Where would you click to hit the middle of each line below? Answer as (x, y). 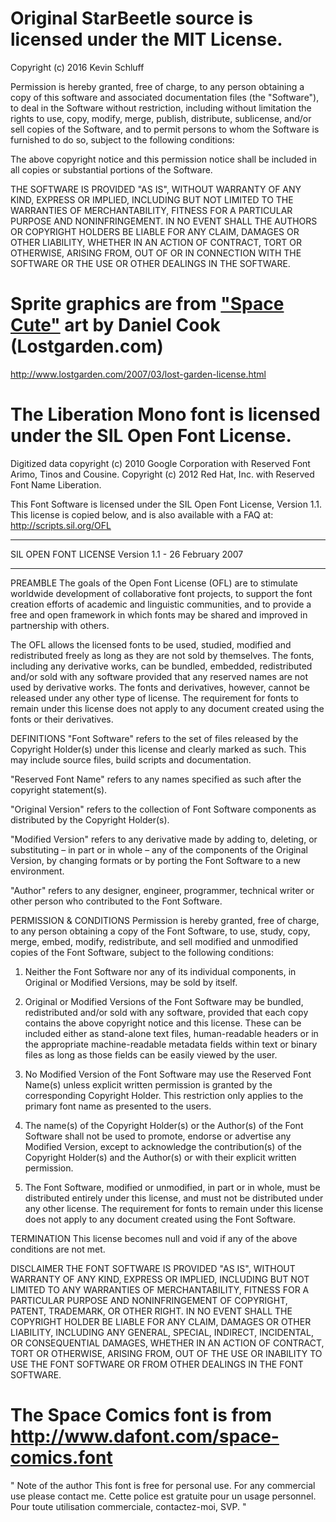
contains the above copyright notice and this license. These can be (163, 1023)
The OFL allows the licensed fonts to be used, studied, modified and (151, 644)
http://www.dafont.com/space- (145, 1436)
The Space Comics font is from (141, 1415)
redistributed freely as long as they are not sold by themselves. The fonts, (162, 655)
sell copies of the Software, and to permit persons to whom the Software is (165, 129)
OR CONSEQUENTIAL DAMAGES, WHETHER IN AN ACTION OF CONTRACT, (167, 1343)
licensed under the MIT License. (146, 39)
